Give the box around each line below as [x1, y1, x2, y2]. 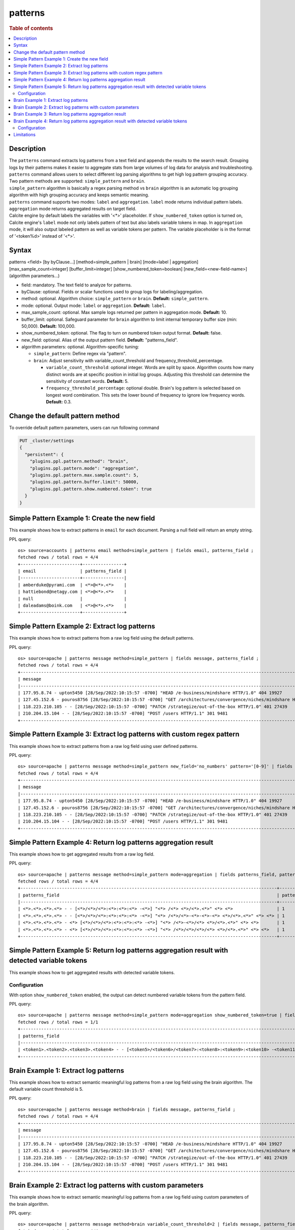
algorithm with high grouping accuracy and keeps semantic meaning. [9, 192, 149, 198]
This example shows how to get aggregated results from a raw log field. [9, 851, 155, 857]
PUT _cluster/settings [19, 438, 74, 444]
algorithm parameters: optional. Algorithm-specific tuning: [21, 344, 140, 350]
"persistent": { [25, 452, 64, 457]
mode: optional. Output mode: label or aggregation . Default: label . [21, 303, 166, 308]
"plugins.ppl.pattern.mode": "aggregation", [29, 465, 139, 471]
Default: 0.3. [46, 399, 72, 405]
